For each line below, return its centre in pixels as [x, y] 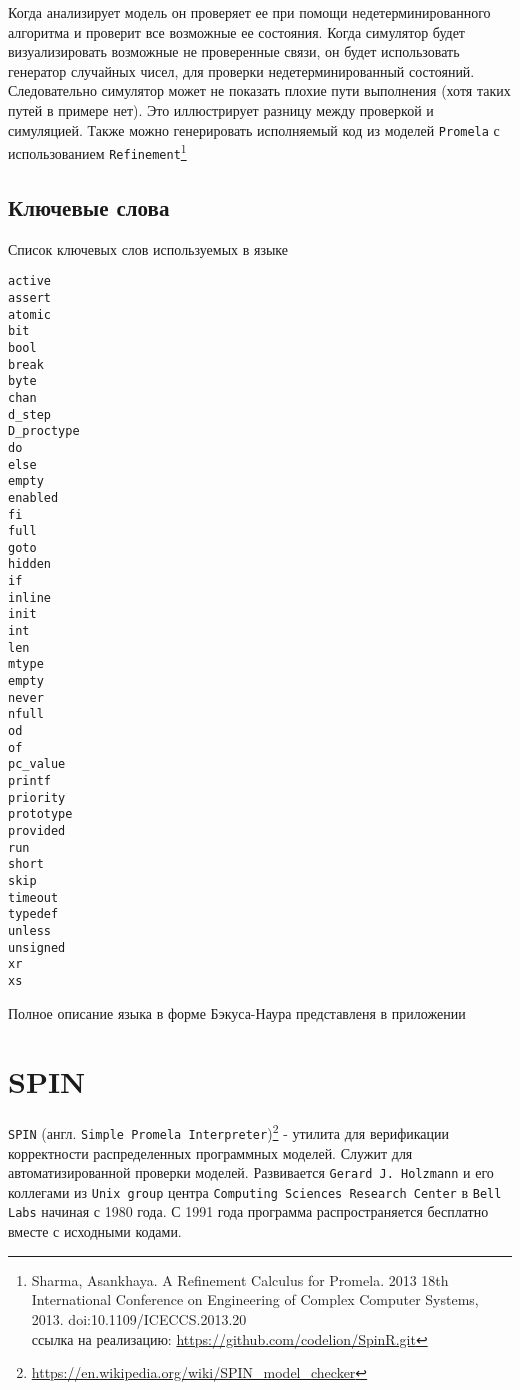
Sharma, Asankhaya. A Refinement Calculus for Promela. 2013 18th [240, 1279]
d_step [29, 414]
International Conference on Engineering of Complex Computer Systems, [255, 1299]
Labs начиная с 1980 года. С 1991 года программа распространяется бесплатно [248, 1211]
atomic [29, 314]
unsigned [37, 947]
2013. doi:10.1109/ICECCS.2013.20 [139, 1318]
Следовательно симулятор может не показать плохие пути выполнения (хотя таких [259, 90]
